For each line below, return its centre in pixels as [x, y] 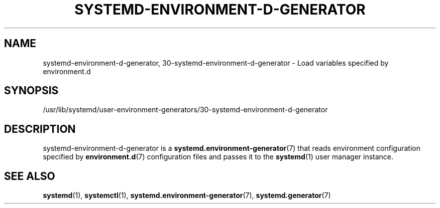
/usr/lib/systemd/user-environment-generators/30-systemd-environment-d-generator [185, 110]
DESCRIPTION [40, 129]
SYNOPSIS [31, 91]
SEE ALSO [30, 176]
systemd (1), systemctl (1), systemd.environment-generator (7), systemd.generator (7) [187, 195]
